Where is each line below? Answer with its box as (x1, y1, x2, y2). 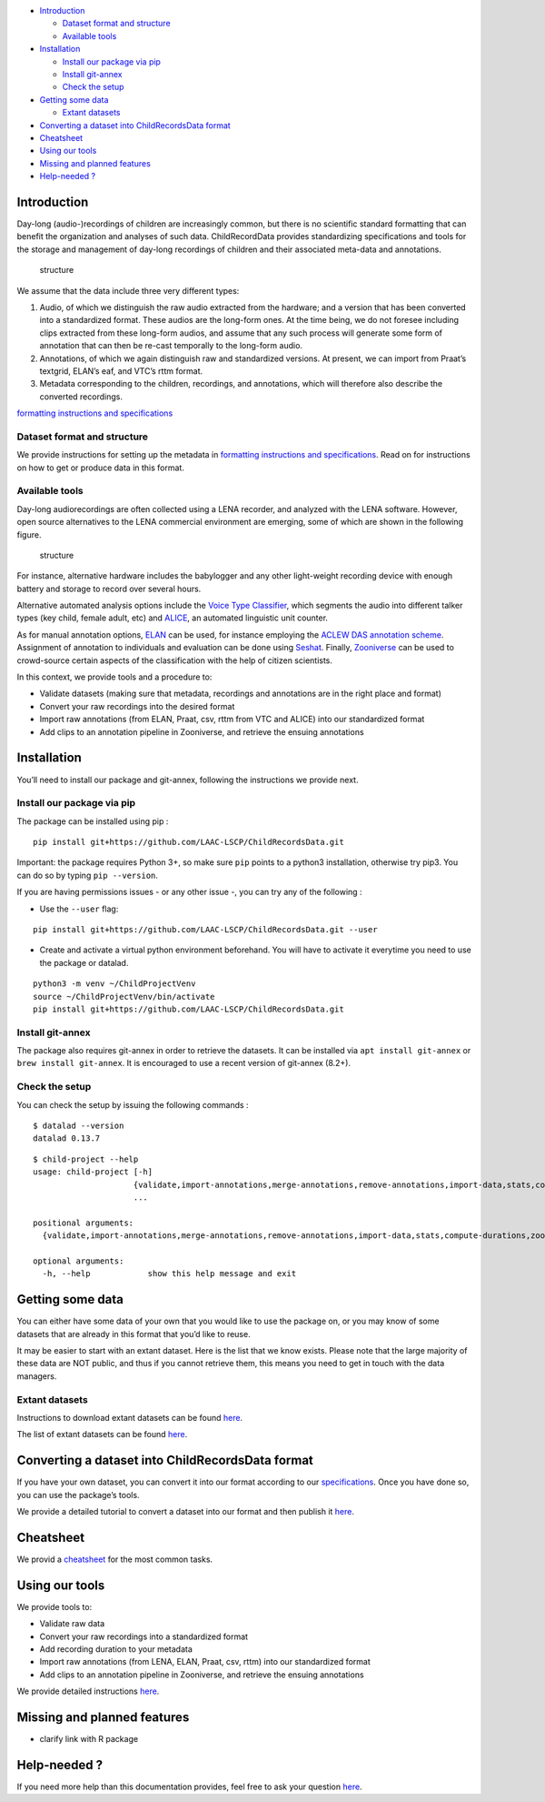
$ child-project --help (33, 1153, 139, 1164)
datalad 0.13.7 (33, 1133, 101, 1143)
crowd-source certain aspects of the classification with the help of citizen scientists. (16, 655, 333, 666)
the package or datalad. (39, 957, 129, 968)
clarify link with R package (39, 1734, 139, 1745)
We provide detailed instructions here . (16, 1686, 160, 1696)
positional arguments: (33, 1217, 134, 1228)
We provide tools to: (16, 1601, 93, 1612)
